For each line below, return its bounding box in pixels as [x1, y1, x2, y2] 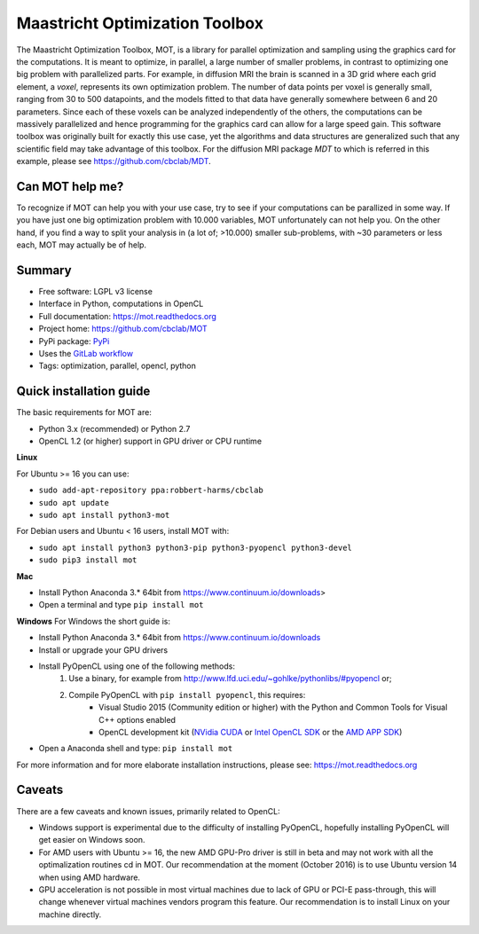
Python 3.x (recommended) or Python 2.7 [38, 423, 191, 434]
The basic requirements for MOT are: [16, 407, 153, 418]
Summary [16, 263, 72, 278]
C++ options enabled [98, 714, 177, 725]
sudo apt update [38, 498, 110, 507]
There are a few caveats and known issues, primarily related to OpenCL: [16, 805, 280, 816]
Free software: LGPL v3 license [38, 286, 153, 297]
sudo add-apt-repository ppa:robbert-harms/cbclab [38, 485, 263, 496]
